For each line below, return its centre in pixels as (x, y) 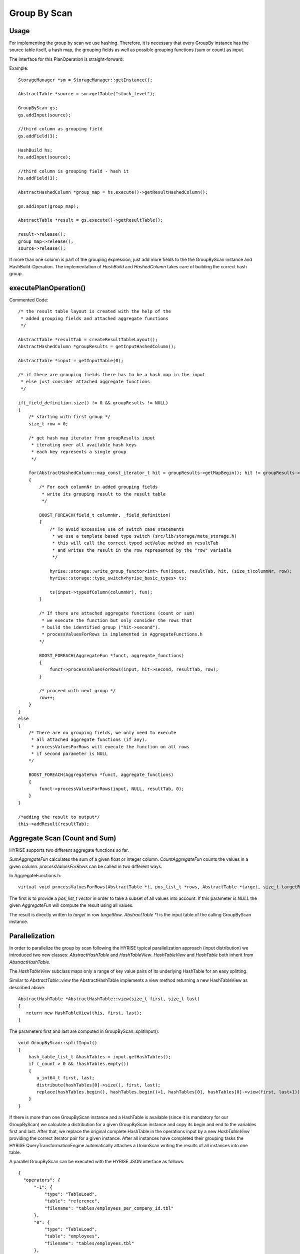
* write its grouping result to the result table (104, 494)
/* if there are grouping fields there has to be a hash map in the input (112, 374)
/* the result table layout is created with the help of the (94, 311)
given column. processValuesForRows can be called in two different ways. (86, 866)
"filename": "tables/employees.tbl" (89, 1243)
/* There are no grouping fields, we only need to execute (102, 733)
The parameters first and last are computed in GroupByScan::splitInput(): (84, 1031)
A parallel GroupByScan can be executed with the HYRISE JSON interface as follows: (97, 1162)
